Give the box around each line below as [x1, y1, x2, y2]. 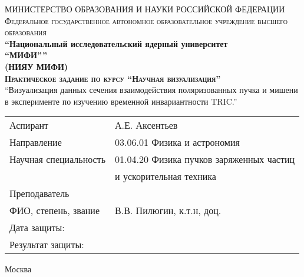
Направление [9, 135, 62, 149]
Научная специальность [9, 152, 106, 166]
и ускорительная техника [115, 169, 216, 183]
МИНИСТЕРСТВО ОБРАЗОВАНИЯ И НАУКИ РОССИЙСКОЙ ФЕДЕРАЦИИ [5, 3, 285, 15]
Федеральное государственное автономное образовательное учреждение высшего [5, 14, 288, 26]
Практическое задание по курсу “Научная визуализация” [5, 72, 221, 84]
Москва [5, 263, 32, 275]
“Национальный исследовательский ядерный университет [5, 37, 228, 49]
